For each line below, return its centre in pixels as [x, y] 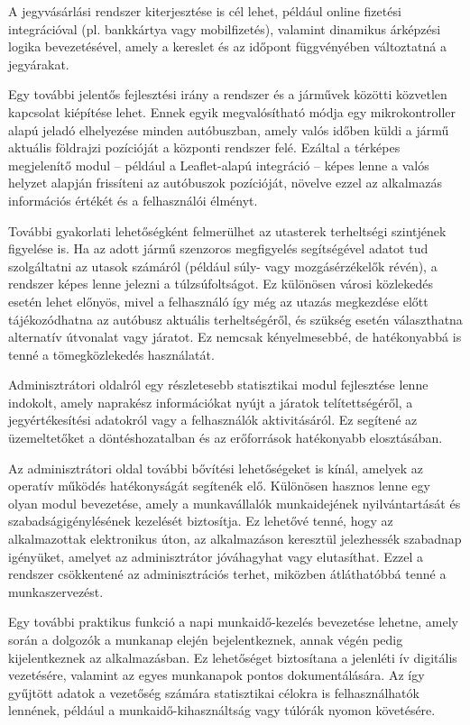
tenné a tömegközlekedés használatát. [111, 354]
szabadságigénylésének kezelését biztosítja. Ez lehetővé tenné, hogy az [201, 521]
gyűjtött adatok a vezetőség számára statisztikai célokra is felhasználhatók [214, 692]
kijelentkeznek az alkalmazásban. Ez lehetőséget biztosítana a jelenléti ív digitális [233, 657]
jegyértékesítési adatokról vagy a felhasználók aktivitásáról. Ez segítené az [213, 420]
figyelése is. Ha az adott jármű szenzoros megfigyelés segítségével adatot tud [218, 248]
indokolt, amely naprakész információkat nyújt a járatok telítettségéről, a [211, 402]
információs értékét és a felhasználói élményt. [133, 200]
